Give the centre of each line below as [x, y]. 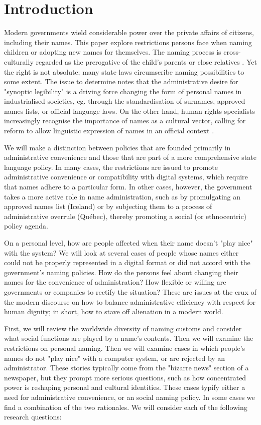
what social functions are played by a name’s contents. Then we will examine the [129, 338]
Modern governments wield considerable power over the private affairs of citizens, [129, 32]
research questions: [33, 417]
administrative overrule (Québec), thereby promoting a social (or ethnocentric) [125, 216]
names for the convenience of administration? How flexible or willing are [115, 282]
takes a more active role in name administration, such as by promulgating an [122, 196]
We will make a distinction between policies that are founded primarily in [117, 147]
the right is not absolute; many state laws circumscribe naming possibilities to [124, 71]
